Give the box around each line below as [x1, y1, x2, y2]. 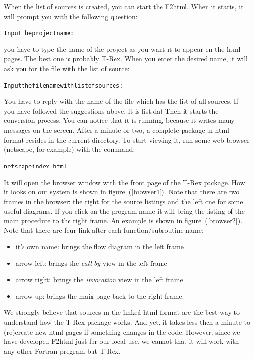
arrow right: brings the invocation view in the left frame [15, 274, 183, 285]
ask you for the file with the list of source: [4, 63, 130, 73]
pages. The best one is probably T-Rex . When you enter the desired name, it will [4, 53, 248, 64]
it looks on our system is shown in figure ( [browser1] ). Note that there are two [4, 187, 240, 197]
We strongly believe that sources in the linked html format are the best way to [4, 307, 240, 317]
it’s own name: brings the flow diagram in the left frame [15, 241, 184, 252]
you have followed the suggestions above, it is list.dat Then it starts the [4, 105, 219, 116]
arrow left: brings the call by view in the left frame [15, 258, 167, 268]
